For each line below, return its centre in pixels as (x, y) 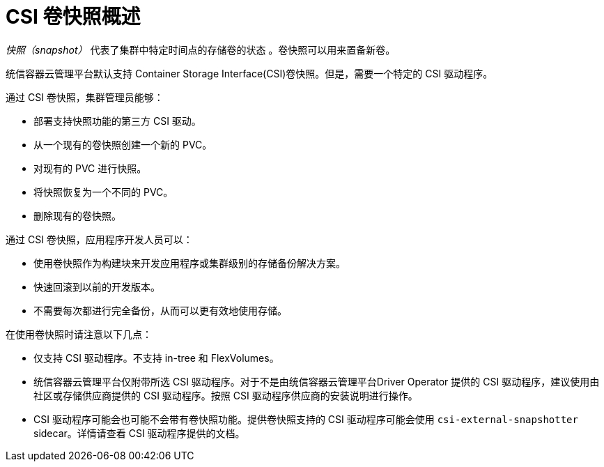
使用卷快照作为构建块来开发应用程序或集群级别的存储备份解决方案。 (189, 263)
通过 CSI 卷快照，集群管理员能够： (85, 97)
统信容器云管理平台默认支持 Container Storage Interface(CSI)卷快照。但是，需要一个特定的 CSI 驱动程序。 (249, 73)
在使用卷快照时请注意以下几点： (79, 334)
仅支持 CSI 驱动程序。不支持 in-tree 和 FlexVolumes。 (156, 358)
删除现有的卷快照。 (77, 215)
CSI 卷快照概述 (73, 17)
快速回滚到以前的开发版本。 (97, 286)
